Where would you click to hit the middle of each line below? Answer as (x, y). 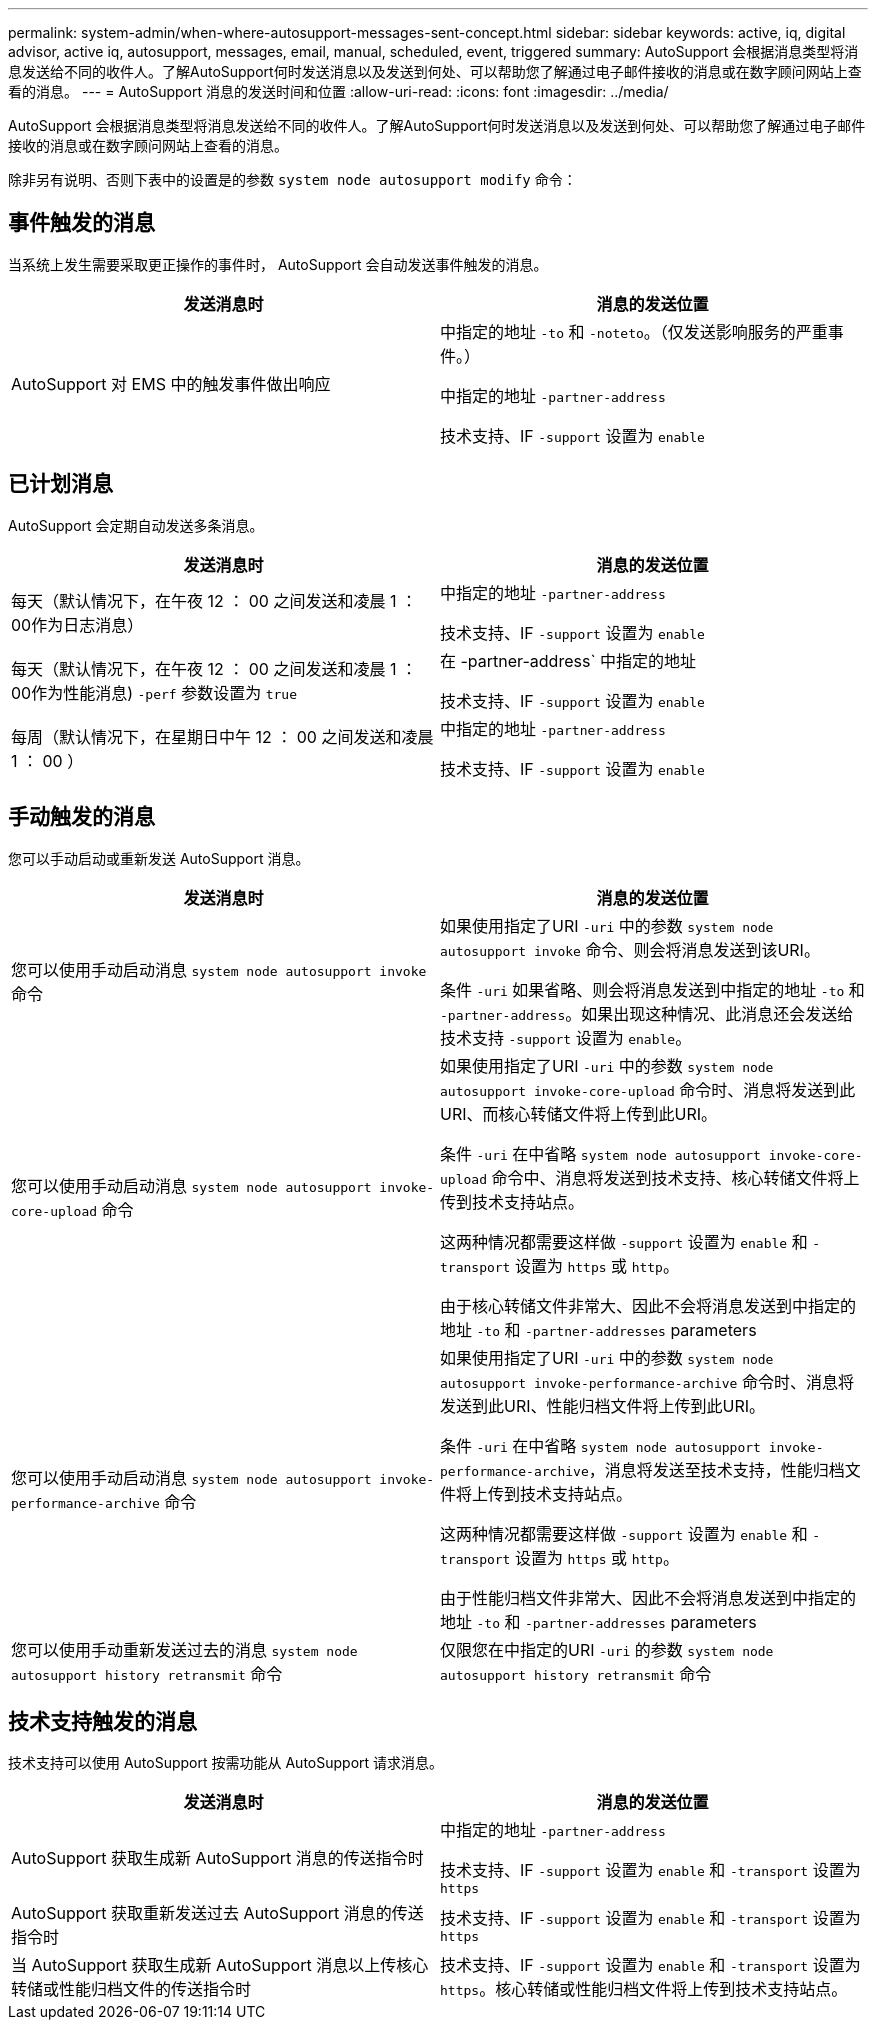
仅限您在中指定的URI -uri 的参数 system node (607, 1649)
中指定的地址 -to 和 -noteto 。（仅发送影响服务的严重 (634, 331)
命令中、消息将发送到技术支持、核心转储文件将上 (675, 1177)
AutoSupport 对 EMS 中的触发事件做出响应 (171, 383)
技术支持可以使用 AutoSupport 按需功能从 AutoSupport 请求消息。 (226, 1763)
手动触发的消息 (81, 817)
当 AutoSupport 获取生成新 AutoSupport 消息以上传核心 (220, 1965)
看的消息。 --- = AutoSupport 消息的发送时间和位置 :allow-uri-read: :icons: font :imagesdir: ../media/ (338, 91)
